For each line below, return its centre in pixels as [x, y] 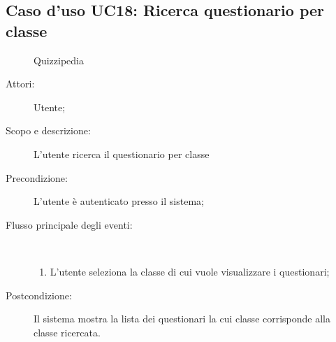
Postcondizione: [39, 295]
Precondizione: [37, 177]
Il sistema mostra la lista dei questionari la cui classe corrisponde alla [182, 319]
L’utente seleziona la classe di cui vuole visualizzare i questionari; [190, 271]
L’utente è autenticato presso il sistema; [119, 201]
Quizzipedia [59, 60]
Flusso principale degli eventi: [69, 224]
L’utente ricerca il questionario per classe [122, 154]
